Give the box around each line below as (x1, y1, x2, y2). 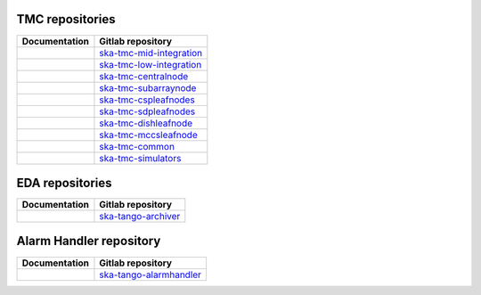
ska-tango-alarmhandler (99, 268, 202, 281)
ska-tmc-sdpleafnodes (99, 105, 196, 118)
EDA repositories (16, 175, 112, 191)
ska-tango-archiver (99, 210, 181, 223)
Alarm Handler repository (16, 234, 161, 249)
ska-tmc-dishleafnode (99, 117, 193, 129)
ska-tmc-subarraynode (99, 81, 197, 94)
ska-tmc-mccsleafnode (99, 128, 198, 141)
